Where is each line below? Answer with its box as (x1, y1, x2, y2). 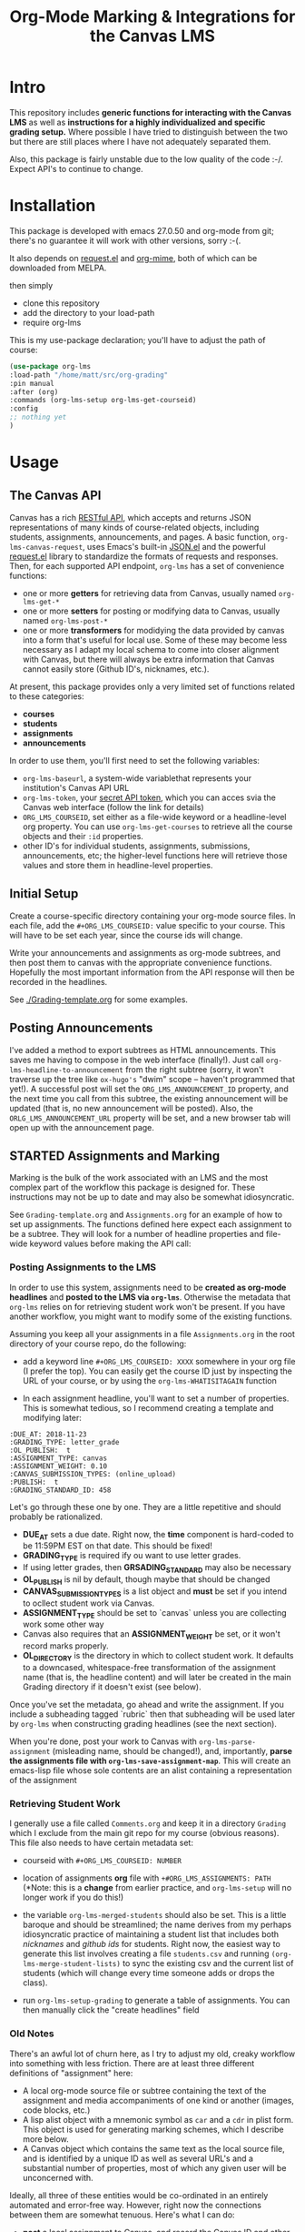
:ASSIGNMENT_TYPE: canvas (9, 1454, 107, 1463)
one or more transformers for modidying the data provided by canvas (22, 624, 285, 635)
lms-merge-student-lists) (22, 1960, 121, 1969)
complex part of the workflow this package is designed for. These (9, 1182, 256, 1193)
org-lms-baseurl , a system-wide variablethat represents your (22, 772, 252, 784)
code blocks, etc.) (22, 2105, 91, 2115)
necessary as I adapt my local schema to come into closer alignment (22, 644, 280, 654)
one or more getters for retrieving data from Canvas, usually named (22, 587, 277, 598)
